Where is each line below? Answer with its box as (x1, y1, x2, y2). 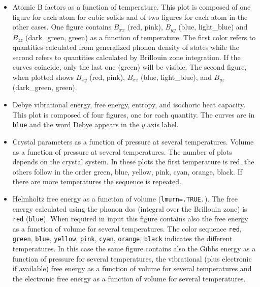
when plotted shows (12, 72, 74, 82)
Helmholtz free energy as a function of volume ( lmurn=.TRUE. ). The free (12, 193, 238, 204)
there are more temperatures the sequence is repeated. (12, 176, 181, 187)
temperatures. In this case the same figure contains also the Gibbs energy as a (12, 243, 256, 254)
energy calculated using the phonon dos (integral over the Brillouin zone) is (12, 203, 247, 214)
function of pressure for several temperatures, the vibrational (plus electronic (12, 253, 252, 264)
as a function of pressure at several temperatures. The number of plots (12, 146, 232, 157)
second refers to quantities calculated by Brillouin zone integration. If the (12, 51, 241, 62)
